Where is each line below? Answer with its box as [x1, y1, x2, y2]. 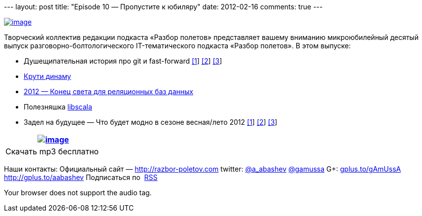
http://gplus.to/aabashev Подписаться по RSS [4, 173, 158, 181]
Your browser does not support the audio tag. [4, 188, 152, 197]
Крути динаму [24, 72, 71, 80]
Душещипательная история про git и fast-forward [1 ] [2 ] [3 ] [24, 57, 222, 65]
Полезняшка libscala [24, 103, 92, 111]
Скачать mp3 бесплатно [5, 146, 99, 156]
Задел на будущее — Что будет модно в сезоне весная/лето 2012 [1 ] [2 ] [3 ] [24, 118, 278, 126]
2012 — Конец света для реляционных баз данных [24, 87, 193, 96]
